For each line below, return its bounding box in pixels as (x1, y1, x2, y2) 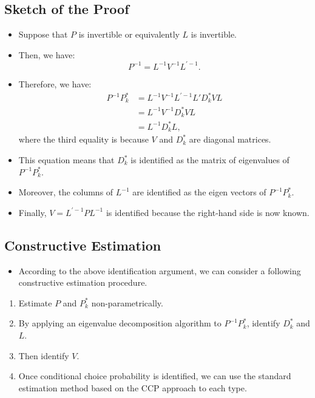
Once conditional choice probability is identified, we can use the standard (18, 369, 291, 382)
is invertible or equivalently (78, 28, 180, 41)
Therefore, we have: (18, 77, 92, 90)
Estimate (18, 296, 52, 309)
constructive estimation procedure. (18, 276, 147, 289)
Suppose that (18, 28, 68, 41)
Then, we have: (18, 48, 75, 61)
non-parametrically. (91, 296, 163, 309)
